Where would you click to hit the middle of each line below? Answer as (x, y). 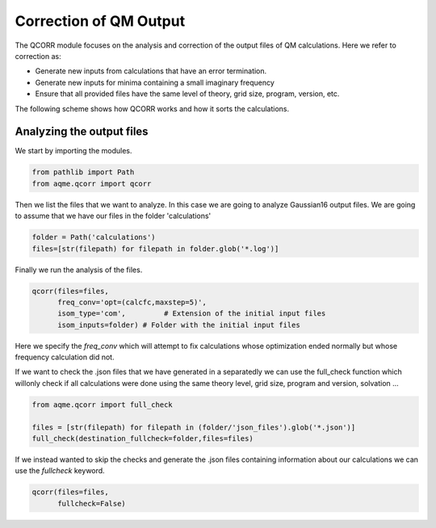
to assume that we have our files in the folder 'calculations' (113, 216)
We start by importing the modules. (73, 151)
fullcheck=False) (92, 503)
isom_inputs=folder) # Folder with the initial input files (179, 325)
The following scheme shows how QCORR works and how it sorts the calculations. (152, 108)
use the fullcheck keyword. (60, 471)
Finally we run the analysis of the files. (79, 270)
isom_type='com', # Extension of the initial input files (192, 314)
